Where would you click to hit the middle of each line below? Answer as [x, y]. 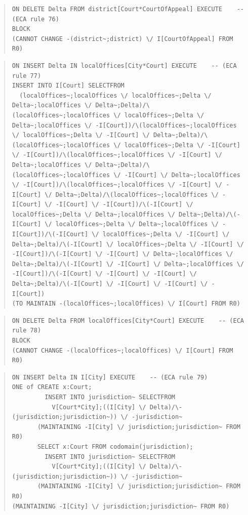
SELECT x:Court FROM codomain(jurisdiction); [115, 446]
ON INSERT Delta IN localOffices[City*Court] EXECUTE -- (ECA [124, 66]
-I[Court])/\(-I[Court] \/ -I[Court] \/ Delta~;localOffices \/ [122, 254]
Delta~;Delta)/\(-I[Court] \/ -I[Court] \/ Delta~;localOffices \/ [128, 264]
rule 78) [27, 331]
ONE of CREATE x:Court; [52, 387]
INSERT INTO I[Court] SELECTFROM [68, 86]
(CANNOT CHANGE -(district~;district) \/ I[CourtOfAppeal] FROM [122, 39]
